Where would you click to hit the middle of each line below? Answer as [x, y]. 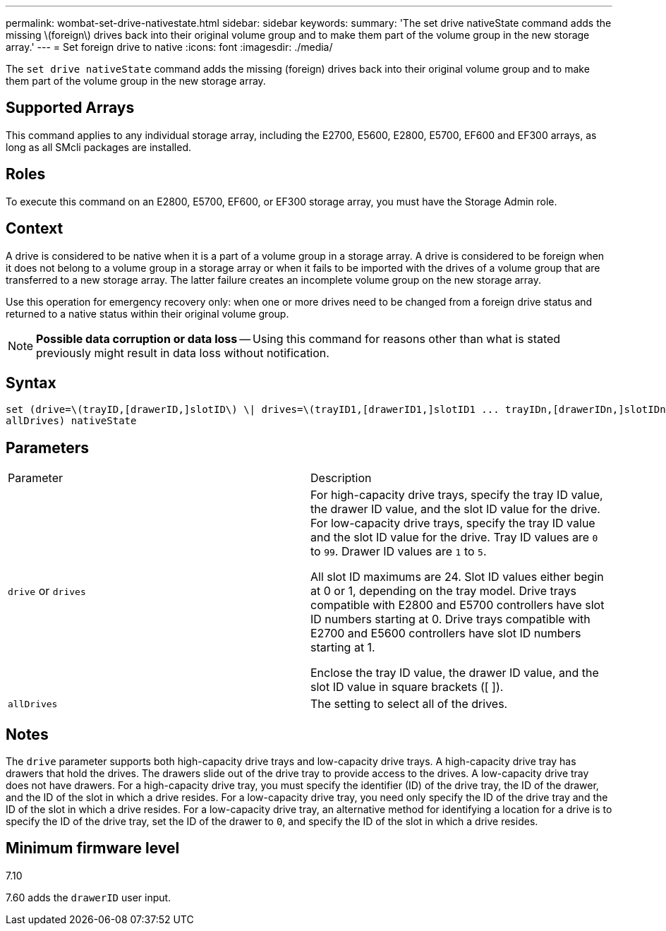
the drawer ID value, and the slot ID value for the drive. [455, 509]
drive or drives [47, 591]
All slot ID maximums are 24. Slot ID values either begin [457, 577]
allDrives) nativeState [71, 421]
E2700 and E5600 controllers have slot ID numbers [446, 633]
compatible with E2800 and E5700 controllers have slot [458, 605]
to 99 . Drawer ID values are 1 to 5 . [399, 552]
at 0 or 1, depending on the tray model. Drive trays [444, 591]
